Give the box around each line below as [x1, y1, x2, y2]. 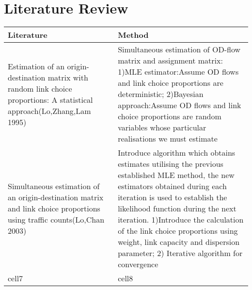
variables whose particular [118, 122, 206, 133]
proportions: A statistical [8, 94, 93, 105]
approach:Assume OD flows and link [118, 99, 241, 111]
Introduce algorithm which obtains [118, 147, 236, 159]
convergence [118, 258, 158, 270]
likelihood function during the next [118, 203, 236, 214]
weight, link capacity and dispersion [118, 236, 240, 248]
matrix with [47, 71, 88, 83]
